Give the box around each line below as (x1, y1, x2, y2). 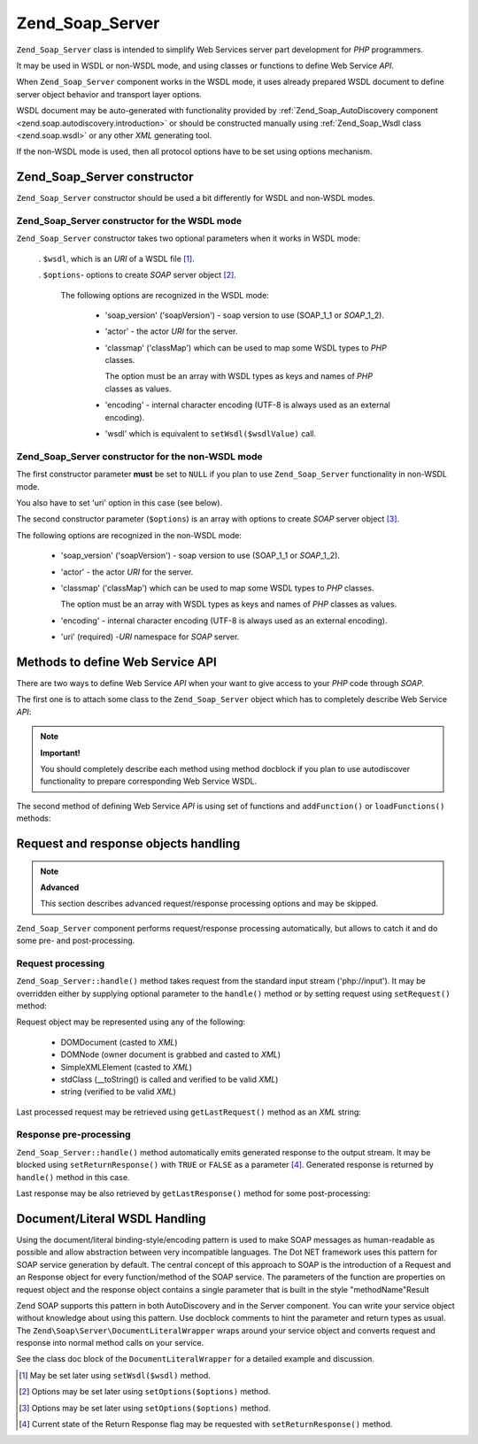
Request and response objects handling (16, 836, 241, 851)
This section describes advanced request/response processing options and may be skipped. (40, 899, 379, 909)
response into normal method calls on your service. (16, 1338, 204, 1348)
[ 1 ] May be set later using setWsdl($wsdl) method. (19, 1370, 212, 1380)
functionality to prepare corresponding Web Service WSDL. (40, 776, 257, 787)
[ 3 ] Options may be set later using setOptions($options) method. (19, 1402, 271, 1413)
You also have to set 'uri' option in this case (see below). (16, 497, 223, 508)
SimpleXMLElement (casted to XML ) (60, 1062, 193, 1072)
